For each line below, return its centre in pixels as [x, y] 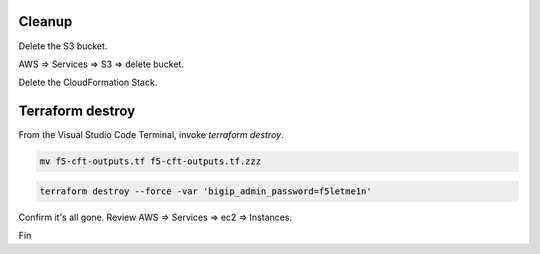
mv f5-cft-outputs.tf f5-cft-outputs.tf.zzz [150, 161]
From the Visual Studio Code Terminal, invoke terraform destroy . [151, 135]
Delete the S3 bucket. [63, 46]
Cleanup [45, 21]
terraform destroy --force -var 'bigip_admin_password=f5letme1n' [205, 191]
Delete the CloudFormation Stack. [88, 82]
